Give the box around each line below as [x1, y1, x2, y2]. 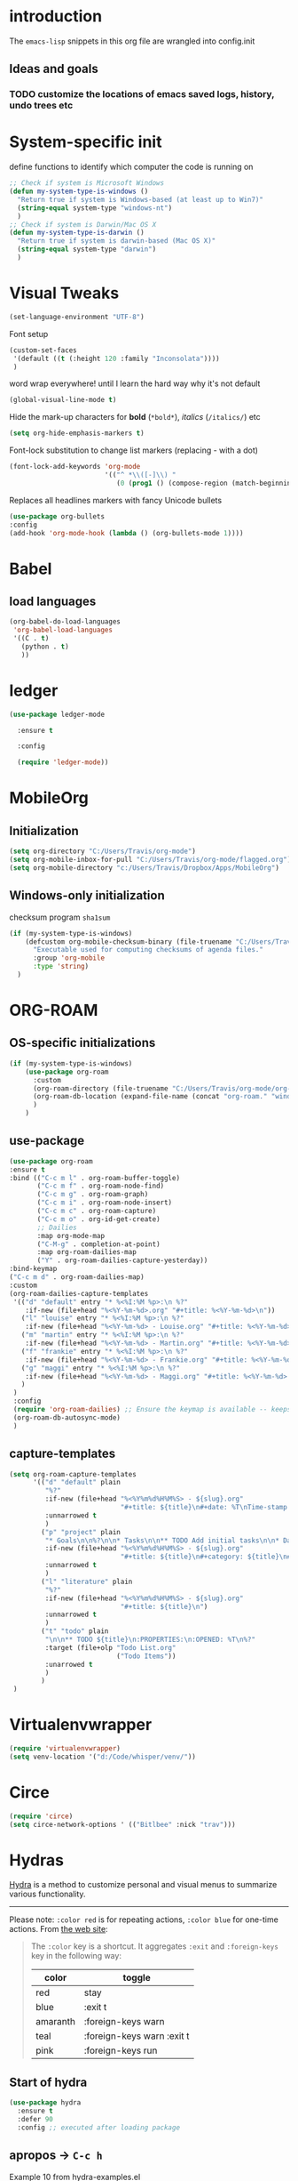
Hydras [9, 1850, 65, 1870]
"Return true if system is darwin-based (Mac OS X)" [17, 237, 216, 245]
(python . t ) [20, 642, 69, 651]
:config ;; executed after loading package [17, 2123, 180, 2132]
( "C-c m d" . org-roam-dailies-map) [9, 1273, 145, 1282]
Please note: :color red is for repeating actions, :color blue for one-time [9, 1914, 279, 1925]
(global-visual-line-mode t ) [9, 396, 117, 405]
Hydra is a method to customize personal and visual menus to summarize [9, 1879, 278, 1890]
